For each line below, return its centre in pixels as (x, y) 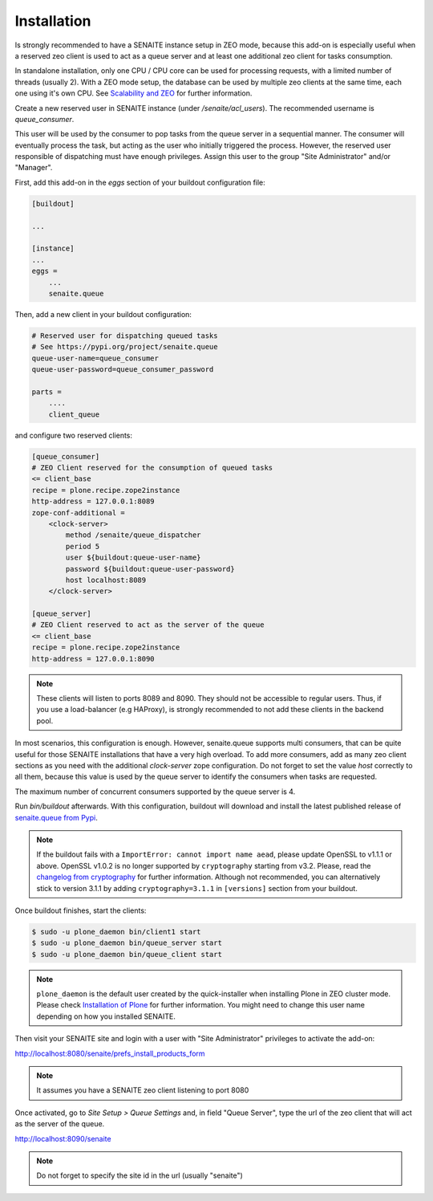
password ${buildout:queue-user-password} (150, 569)
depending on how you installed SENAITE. (106, 1016)
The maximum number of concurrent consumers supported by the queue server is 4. (155, 792)
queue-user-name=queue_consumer (95, 358)
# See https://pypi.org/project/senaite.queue (125, 347)
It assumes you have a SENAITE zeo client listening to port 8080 (143, 1090)
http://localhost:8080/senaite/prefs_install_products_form (110, 1053)
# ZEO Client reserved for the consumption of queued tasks (152, 468)
